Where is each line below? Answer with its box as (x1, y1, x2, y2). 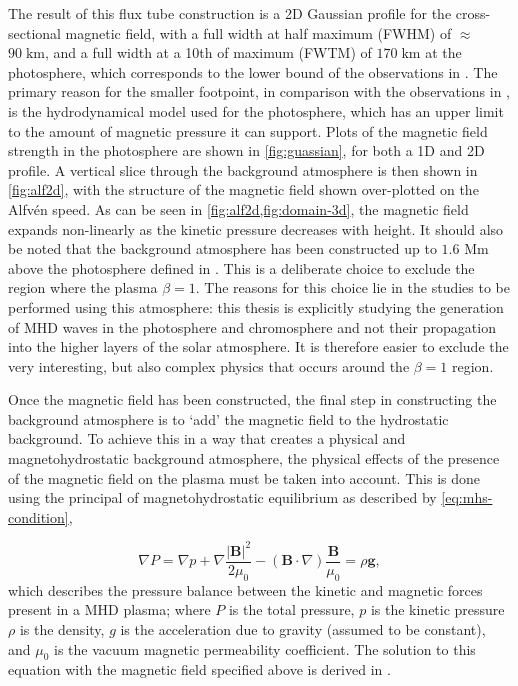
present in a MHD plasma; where (8, 599, 211, 620)
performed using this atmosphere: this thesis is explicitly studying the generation (8, 296, 504, 317)
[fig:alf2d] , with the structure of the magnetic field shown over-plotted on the (8, 179, 479, 200)
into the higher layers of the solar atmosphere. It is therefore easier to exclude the (8, 336, 509, 357)
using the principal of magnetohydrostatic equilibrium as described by (8, 487, 437, 508)
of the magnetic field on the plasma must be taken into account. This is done (8, 467, 480, 488)
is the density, (19, 618, 105, 639)
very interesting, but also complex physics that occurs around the (8, 355, 410, 376)
